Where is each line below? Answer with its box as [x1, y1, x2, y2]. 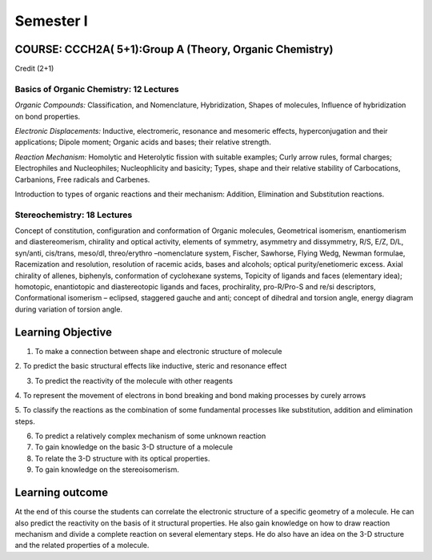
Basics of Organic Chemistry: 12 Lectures [14, 83, 179, 95]
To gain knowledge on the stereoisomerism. [34, 465, 179, 474]
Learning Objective [14, 325, 112, 339]
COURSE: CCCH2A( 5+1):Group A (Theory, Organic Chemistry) [14, 42, 334, 56]
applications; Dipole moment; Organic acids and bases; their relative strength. [14, 137, 271, 147]
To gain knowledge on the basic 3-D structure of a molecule [34, 442, 234, 452]
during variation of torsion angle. [14, 304, 123, 314]
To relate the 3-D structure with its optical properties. [34, 453, 210, 463]
